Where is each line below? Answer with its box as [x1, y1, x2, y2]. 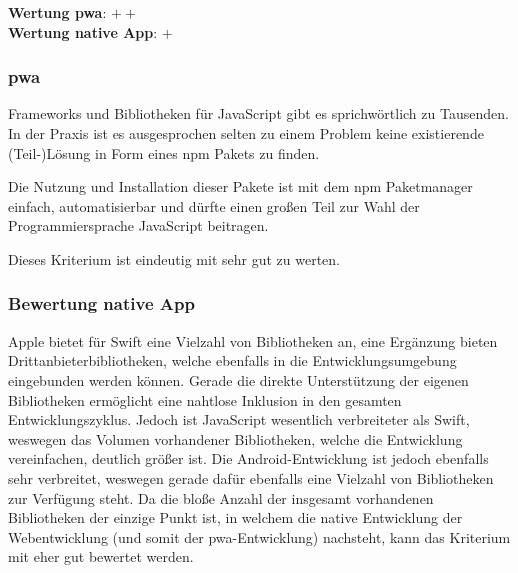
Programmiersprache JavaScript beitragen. [8, 215, 269, 236]
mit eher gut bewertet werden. [8, 546, 194, 567]
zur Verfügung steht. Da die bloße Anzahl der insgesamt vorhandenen [8, 487, 434, 508]
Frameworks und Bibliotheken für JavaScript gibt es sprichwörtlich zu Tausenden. [8, 103, 509, 124]
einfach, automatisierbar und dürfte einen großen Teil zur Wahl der [8, 195, 420, 216]
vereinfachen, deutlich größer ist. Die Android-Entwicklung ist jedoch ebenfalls [8, 448, 489, 469]
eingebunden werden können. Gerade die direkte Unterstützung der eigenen [8, 369, 469, 390]
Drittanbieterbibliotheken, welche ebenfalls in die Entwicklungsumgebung [8, 350, 457, 371]
